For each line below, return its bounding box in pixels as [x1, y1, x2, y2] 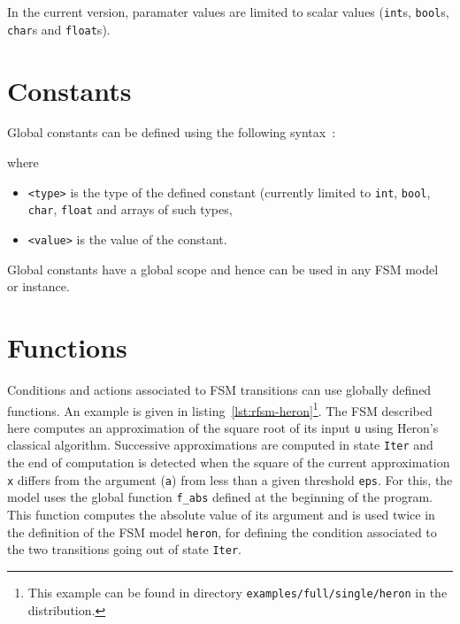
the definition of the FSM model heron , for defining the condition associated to [7, 522, 437, 541]
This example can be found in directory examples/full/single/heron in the [27, 582, 448, 601]
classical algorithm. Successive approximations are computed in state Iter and [7, 435, 433, 454]
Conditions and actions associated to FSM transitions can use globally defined [7, 380, 432, 398]
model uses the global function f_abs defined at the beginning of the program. [7, 488, 433, 506]
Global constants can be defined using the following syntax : [7, 123, 336, 142]
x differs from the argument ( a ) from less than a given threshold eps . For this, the [7, 470, 453, 489]
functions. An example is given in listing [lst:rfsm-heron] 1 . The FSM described [7, 398, 433, 420]
